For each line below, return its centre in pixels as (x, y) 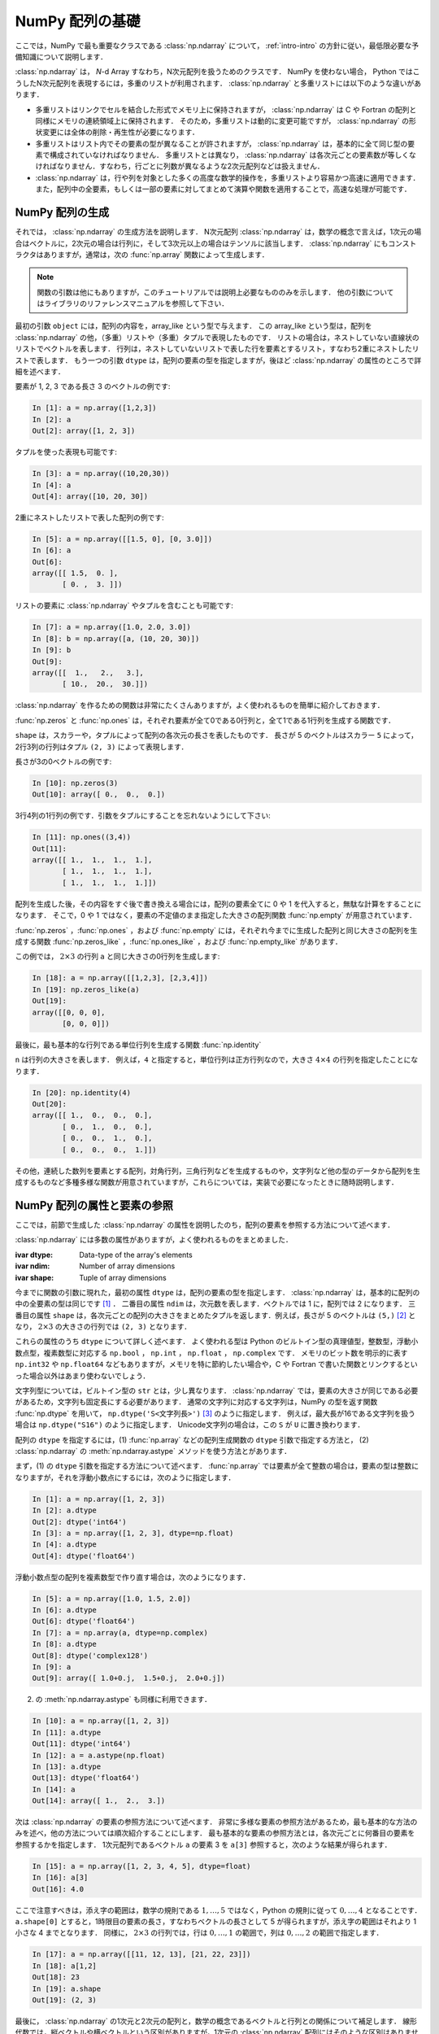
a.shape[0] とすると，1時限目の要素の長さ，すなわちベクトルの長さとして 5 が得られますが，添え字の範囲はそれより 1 (216, 1921)
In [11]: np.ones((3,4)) (82, 837)
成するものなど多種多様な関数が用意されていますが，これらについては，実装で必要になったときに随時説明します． (206, 1182)
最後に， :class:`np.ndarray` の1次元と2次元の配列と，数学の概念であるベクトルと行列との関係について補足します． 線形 (216, 2021)
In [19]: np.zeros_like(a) (86, 989)
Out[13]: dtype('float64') (86, 1778)
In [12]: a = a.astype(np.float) (99, 1755)
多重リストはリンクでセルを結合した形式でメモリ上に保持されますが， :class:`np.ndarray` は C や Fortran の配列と (226, 109)
